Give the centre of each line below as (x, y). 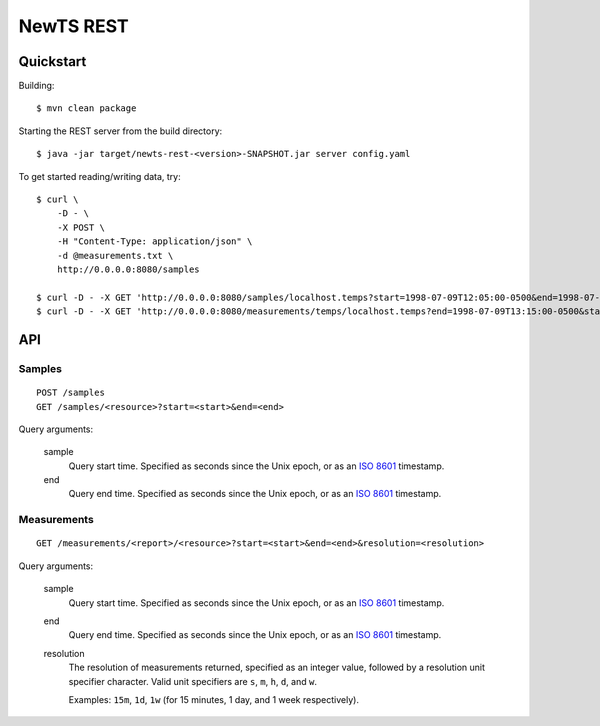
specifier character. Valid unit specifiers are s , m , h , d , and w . (192, 681)
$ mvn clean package (86, 108)
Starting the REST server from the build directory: (120, 131)
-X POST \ (80, 227)
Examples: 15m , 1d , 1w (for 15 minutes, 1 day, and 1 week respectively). (214, 699)
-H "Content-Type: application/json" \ (154, 241)
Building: (36, 86)
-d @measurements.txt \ (115, 255)
